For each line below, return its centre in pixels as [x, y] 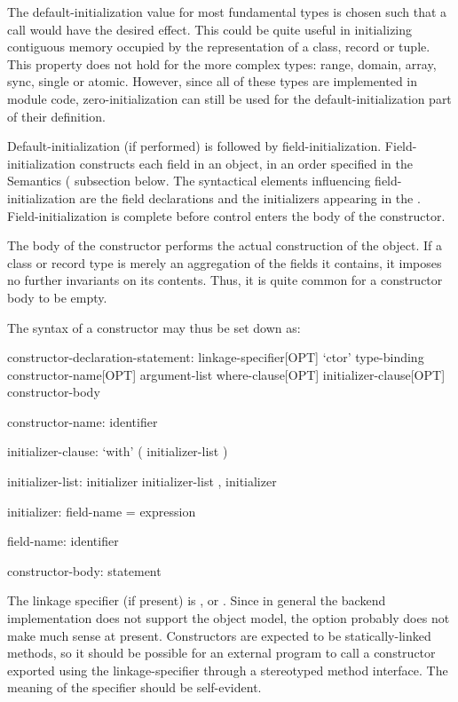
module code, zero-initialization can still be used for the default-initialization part [229, 98]
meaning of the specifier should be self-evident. [134, 687]
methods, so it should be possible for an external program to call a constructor [221, 653]
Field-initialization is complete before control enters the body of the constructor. [226, 215]
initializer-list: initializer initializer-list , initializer [142, 481]
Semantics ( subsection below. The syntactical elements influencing [189, 181]
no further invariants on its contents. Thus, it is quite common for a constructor [225, 280]
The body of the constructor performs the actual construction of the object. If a [225, 245]
